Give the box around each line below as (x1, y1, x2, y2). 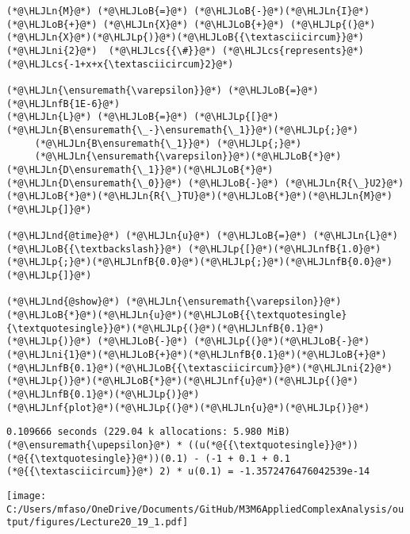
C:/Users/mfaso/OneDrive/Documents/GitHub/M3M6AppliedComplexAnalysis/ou (6, 503, 404, 515)
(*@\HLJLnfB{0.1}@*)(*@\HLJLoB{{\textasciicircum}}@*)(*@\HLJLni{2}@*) (6, 362, 393, 374)
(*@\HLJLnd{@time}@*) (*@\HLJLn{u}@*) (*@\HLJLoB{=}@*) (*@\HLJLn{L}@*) (6, 230, 398, 242)
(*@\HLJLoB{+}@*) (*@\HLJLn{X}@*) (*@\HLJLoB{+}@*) (6, 18, 285, 30)
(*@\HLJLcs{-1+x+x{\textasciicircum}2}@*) (6, 58, 234, 70)
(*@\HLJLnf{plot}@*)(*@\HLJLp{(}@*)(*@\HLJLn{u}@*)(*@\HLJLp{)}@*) (6, 401, 370, 413)
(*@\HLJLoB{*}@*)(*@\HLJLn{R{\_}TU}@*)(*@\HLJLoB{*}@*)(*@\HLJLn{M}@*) (6, 190, 393, 202)
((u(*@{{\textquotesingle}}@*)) (188, 440, 358, 451)
